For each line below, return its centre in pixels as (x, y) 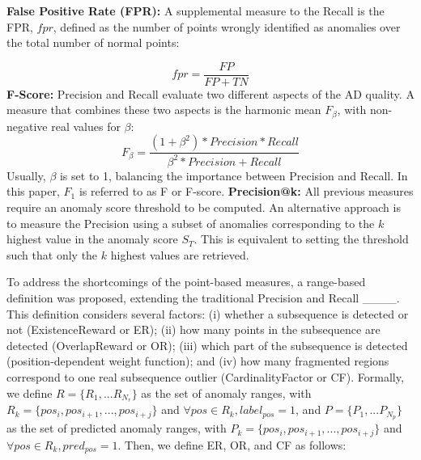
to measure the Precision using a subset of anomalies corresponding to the (191, 223)
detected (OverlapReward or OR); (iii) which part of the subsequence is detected (207, 345)
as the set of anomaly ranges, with (226, 392)
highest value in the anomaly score (92, 239)
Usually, (26, 175)
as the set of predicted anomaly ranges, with (117, 428)
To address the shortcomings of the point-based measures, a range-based (186, 282)
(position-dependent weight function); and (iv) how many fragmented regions (198, 361)
